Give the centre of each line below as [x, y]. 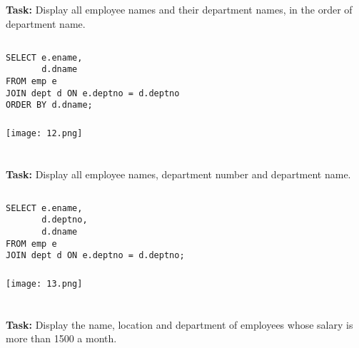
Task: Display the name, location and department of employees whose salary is [179, 324]
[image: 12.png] [44, 133]
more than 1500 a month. [61, 338]
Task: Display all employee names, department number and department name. [178, 174]
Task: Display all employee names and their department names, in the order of [179, 10]
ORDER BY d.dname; [49, 105]
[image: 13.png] [44, 284]
